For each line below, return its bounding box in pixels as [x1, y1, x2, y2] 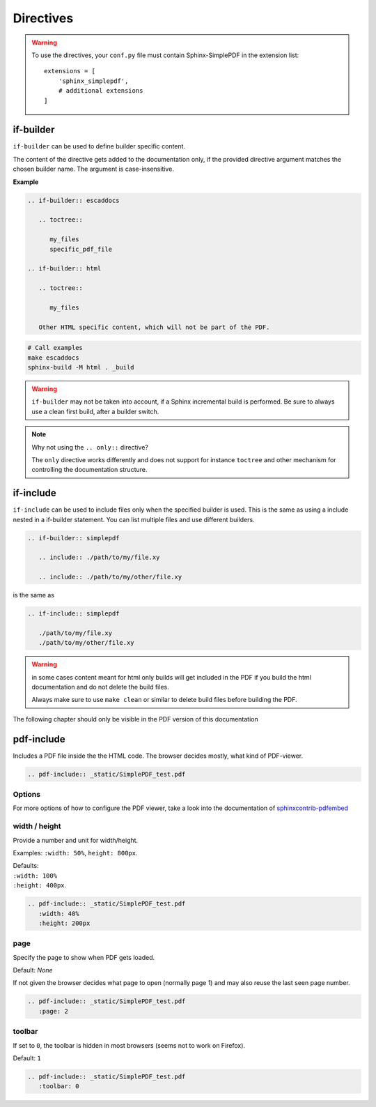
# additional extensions [58, 87, 143, 95]
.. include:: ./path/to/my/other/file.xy [38, 573, 182, 581]
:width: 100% [13, 871, 58, 880]
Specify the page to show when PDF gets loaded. [13, 953, 155, 961]
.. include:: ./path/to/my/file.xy [38, 553, 160, 561]
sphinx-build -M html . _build [27, 363, 135, 371]
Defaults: [13, 862, 39, 870]
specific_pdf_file [49, 245, 113, 253]
